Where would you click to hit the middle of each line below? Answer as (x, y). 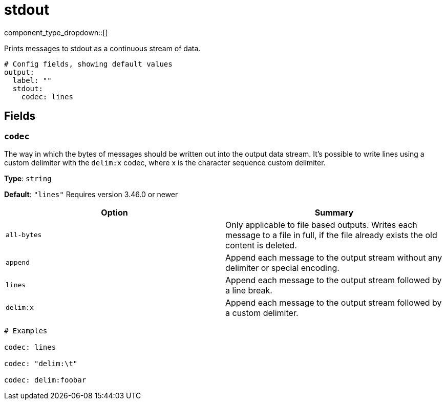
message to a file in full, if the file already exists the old (331, 235)
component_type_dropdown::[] (56, 32)
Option (114, 212)
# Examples (26, 331)
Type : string (28, 178)
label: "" (32, 80)
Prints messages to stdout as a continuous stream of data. (102, 48)
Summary (334, 212)
